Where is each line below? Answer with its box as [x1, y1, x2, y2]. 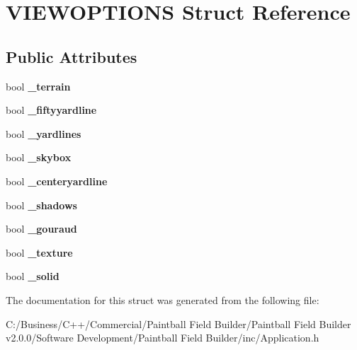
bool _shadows [6, 197, 77, 212]
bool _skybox [6, 150, 72, 165]
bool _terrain [6, 78, 71, 93]
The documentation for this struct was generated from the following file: [6, 292, 319, 307]
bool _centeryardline [6, 173, 108, 188]
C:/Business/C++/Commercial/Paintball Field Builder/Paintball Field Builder [6, 316, 351, 331]
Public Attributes [6, 45, 137, 67]
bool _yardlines [6, 126, 81, 141]
